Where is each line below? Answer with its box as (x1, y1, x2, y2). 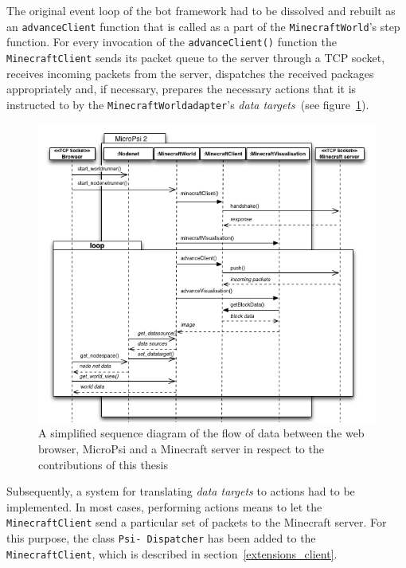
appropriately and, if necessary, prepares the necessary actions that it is (6, 80, 357, 97)
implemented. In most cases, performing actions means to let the (6, 498, 322, 515)
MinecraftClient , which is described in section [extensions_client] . (6, 545, 338, 562)
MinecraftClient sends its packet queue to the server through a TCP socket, (6, 49, 385, 65)
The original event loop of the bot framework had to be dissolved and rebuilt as (6, 2, 396, 18)
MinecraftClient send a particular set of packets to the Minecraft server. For (6, 514, 387, 531)
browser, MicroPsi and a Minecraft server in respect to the (38, 441, 324, 456)
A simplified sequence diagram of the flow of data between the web (38, 425, 365, 441)
